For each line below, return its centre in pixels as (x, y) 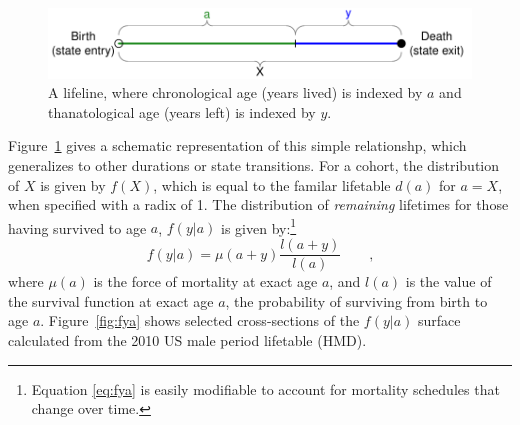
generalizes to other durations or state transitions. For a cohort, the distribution (254, 165)
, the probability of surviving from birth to (356, 300)
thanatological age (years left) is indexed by (182, 111)
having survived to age (77, 227)
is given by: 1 (259, 226)
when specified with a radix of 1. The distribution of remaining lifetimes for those (258, 204)
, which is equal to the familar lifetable (272, 184)
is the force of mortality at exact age (205, 281)
